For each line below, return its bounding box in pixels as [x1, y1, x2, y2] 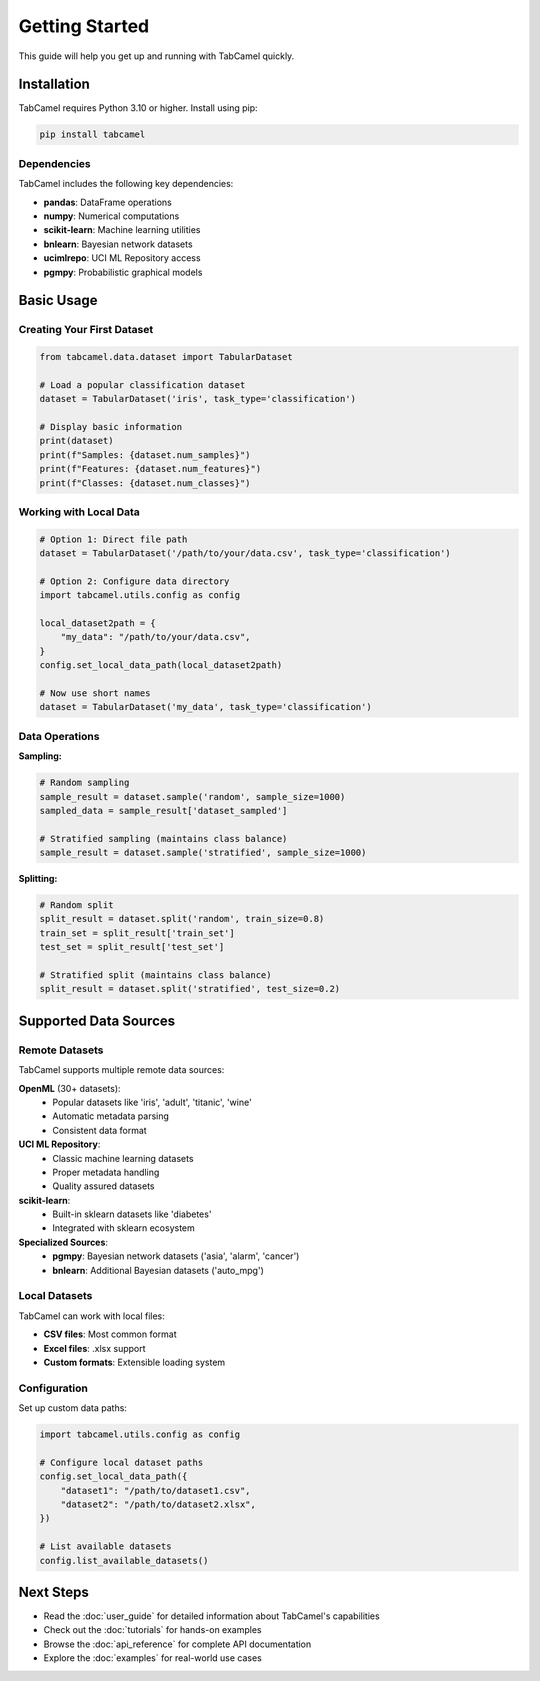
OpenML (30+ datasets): [18, 1082, 121, 1094]
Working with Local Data [18, 505, 140, 519]
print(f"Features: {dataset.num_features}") [39, 463, 262, 475]
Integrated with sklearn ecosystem [52, 1222, 195, 1234]
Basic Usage [18, 292, 98, 309]
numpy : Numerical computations [43, 210, 180, 222]
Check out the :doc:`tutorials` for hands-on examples [43, 1624, 262, 1636]
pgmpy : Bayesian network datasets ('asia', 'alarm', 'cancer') [52, 1250, 300, 1262]
